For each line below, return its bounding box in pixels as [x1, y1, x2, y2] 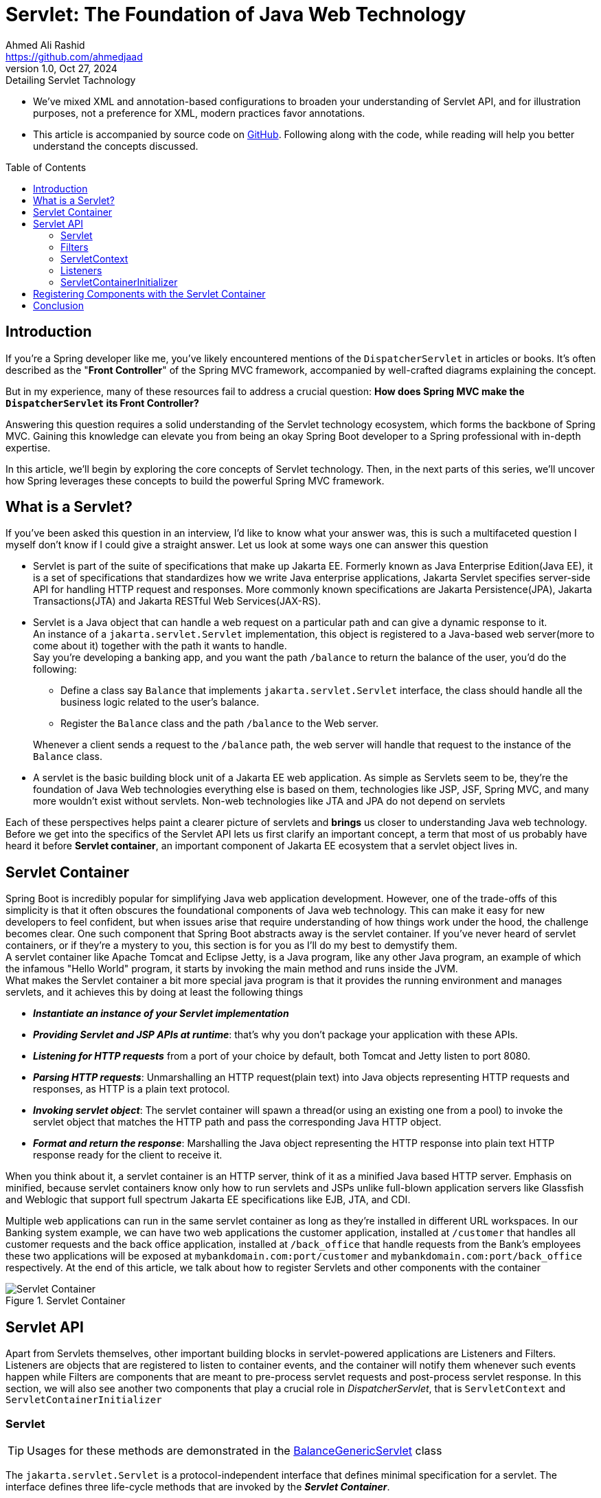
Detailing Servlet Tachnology [5, 74, 136, 86]
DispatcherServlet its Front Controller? [5, 396, 199, 409]
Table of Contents [5, 161, 87, 173]
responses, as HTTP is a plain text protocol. [33, 1083, 230, 1095]
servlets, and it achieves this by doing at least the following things [5, 986, 304, 998]
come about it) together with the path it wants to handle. [33, 640, 287, 652]
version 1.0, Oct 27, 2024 [5, 62, 117, 74]
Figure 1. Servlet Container [5, 1295, 126, 1307]
